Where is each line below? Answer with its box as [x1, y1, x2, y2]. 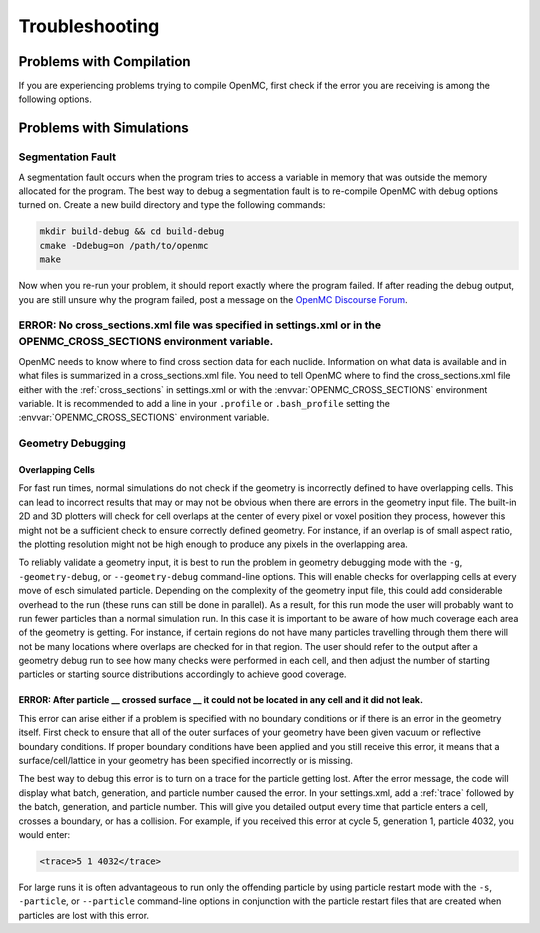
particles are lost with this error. [18, 909, 150, 921]
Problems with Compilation [18, 53, 191, 70]
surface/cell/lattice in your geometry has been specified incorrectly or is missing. [18, 755, 354, 767]
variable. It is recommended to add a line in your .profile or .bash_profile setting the [18, 398, 390, 410]
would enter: [18, 828, 71, 840]
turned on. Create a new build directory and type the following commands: [18, 199, 326, 211]
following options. [18, 93, 92, 105]
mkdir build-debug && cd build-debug [39, 226, 225, 237]
